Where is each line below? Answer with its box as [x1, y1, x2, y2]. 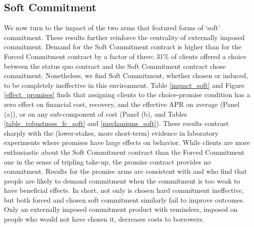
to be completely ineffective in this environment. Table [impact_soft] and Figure [4, 80, 245, 90]
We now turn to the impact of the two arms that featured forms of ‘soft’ [4, 22, 220, 33]
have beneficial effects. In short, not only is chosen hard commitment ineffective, [4, 185, 244, 195]
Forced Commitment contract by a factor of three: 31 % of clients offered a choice [4, 51, 246, 61]
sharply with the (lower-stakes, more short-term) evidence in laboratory [4, 127, 219, 138]
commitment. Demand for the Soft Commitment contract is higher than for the [4, 41, 242, 52]
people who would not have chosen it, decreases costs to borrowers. [4, 214, 205, 224]
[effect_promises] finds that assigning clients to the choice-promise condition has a [4, 89, 250, 100]
